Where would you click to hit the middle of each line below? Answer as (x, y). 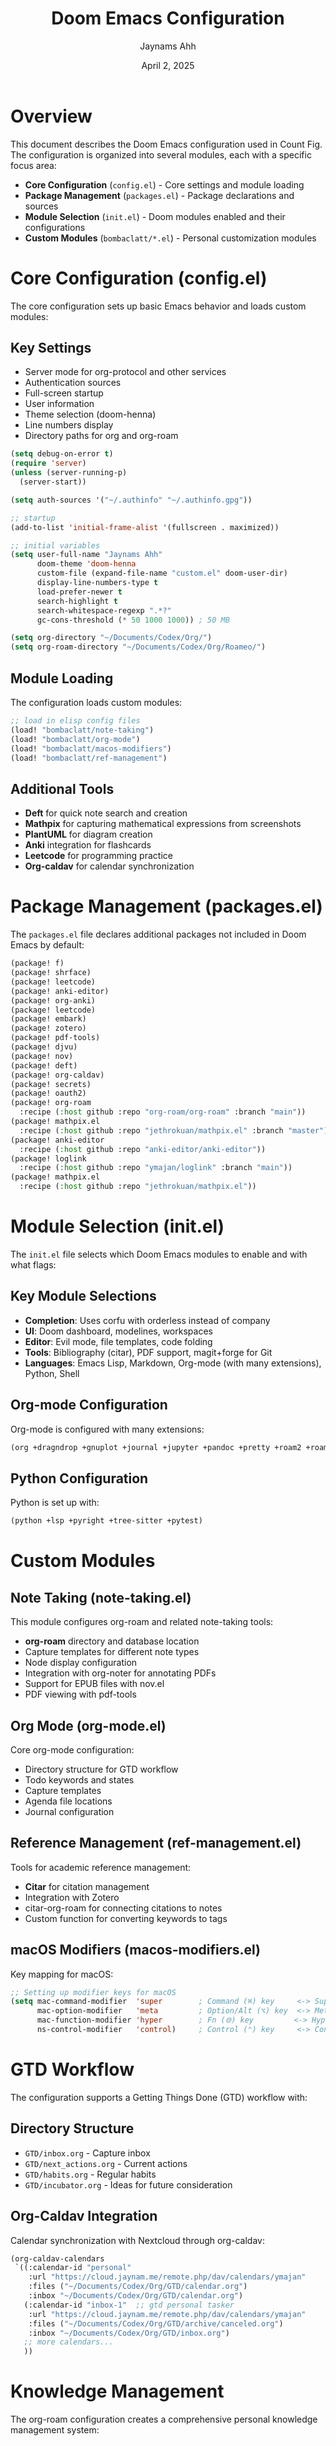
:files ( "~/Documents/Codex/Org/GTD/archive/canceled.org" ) (156, 2323)
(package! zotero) (48, 1028)
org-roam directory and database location (112, 1641)
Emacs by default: (47, 945)
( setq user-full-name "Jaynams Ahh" (86, 555)
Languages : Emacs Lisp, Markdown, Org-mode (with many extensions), (173, 1363)
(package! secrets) (51, 1084)
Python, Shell (52, 1373)
